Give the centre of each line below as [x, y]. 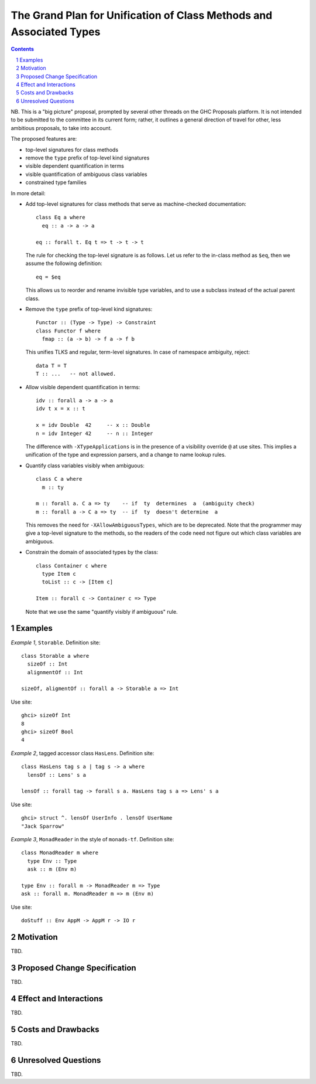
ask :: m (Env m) [52, 869]
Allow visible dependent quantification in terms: [83, 387]
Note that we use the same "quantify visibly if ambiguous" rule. [102, 611]
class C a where [59, 479]
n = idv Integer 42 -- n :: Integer [95, 433]
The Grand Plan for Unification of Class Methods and [142, 15]
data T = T [51, 366]
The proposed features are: [44, 139]
